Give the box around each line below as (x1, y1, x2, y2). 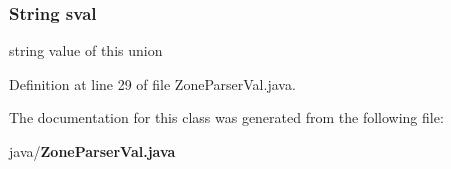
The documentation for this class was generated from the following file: (9, 107, 444, 128)
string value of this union (9, 40, 163, 61)
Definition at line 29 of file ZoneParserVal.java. (9, 73, 296, 94)
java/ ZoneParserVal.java (9, 141, 176, 161)
